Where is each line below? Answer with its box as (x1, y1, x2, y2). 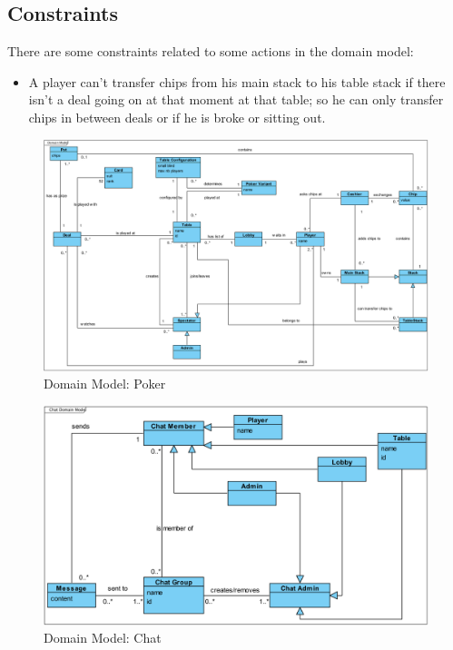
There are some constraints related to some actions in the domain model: (7, 42, 414, 61)
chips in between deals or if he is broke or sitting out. (28, 107, 326, 126)
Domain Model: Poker (44, 374, 166, 393)
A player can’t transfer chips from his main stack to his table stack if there (28, 72, 446, 91)
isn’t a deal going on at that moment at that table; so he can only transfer (28, 90, 444, 109)
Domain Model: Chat (44, 628, 162, 647)
